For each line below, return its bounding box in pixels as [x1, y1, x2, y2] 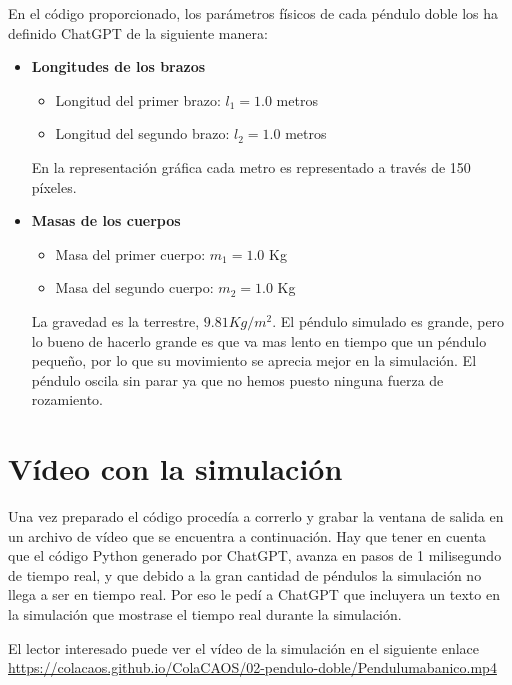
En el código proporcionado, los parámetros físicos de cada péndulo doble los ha [8, 3, 498, 23]
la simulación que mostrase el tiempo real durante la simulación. [8, 604, 402, 624]
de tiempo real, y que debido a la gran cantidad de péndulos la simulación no [8, 564, 482, 585]
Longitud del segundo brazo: [55, 123, 230, 144]
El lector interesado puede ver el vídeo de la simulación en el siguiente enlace [8, 637, 480, 658]
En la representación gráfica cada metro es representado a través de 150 [31, 156, 471, 177]
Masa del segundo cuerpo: [55, 277, 214, 298]
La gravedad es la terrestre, [31, 310, 200, 331]
